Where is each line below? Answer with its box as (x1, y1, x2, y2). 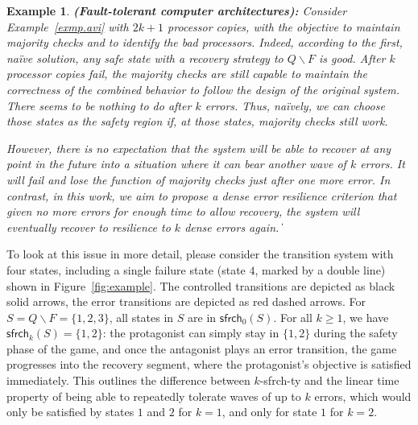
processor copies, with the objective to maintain (168, 18, 400, 35)
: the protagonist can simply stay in (102, 324, 279, 341)
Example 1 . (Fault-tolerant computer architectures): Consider (6, 2, 347, 19)
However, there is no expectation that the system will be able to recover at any (6, 139, 391, 156)
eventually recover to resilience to (6, 218, 171, 235)
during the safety (313, 324, 398, 341)
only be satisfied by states (6, 403, 135, 420)
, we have (342, 308, 389, 325)
